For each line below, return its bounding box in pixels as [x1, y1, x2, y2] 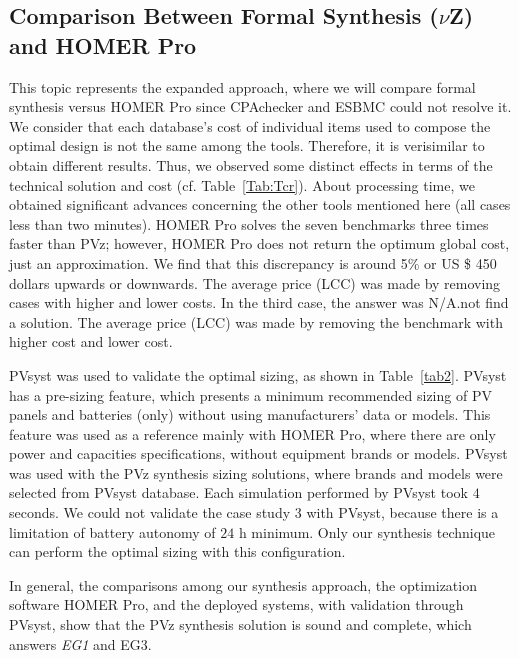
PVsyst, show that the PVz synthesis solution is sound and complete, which [9, 614, 472, 635]
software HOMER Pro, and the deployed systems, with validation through [9, 594, 464, 615]
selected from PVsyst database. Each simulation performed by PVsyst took [9, 482, 468, 503]
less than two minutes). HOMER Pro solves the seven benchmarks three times [9, 213, 489, 234]
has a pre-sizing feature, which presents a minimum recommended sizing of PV [9, 384, 492, 405]
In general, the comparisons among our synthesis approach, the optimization [9, 574, 477, 595]
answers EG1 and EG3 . [9, 633, 152, 654]
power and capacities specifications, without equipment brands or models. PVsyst [9, 443, 508, 464]
